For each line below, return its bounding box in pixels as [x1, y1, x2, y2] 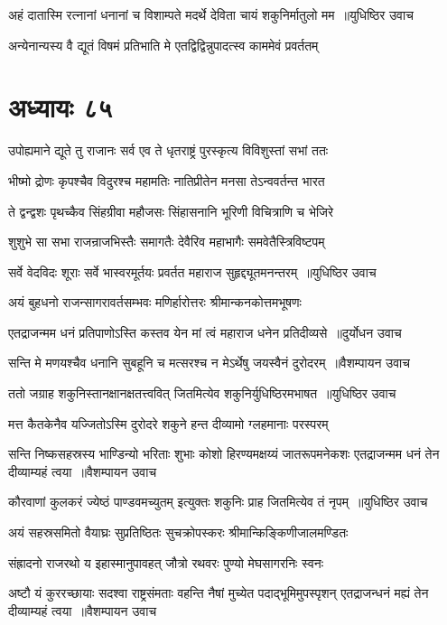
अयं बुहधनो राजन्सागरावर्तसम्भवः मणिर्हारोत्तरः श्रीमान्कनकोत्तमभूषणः [8, 293, 302, 312]
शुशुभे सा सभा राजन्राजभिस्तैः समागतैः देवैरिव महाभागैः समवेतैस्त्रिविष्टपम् [8, 232, 325, 251]
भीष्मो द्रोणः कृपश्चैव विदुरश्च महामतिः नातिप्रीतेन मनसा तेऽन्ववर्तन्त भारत [8, 171, 325, 190]
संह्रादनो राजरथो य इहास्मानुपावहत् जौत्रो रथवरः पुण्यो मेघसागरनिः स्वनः [8, 553, 324, 572]
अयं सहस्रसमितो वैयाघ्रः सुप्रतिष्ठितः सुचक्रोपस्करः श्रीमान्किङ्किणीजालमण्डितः [8, 523, 349, 542]
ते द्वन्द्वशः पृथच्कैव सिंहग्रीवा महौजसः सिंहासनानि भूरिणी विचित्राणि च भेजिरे [8, 201, 334, 220]
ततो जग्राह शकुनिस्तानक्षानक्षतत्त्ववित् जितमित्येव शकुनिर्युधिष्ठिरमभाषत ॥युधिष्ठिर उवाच [8, 384, 396, 403]
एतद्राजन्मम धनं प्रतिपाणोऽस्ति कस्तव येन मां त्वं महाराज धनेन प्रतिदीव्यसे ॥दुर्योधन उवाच [8, 322, 402, 341]
